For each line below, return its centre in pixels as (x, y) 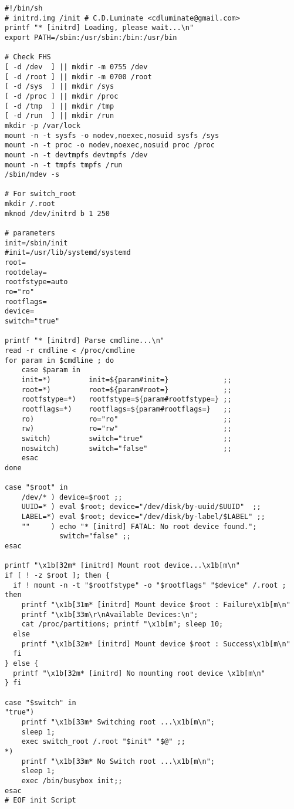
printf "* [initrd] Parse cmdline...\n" (85, 341)
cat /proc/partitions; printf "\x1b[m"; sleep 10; (122, 624)
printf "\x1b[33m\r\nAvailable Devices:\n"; (110, 614)
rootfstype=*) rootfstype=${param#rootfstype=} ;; (126, 400)
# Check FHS (28, 57)
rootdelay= (26, 272)
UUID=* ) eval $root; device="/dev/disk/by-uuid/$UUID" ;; (141, 507)
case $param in (51, 370)
